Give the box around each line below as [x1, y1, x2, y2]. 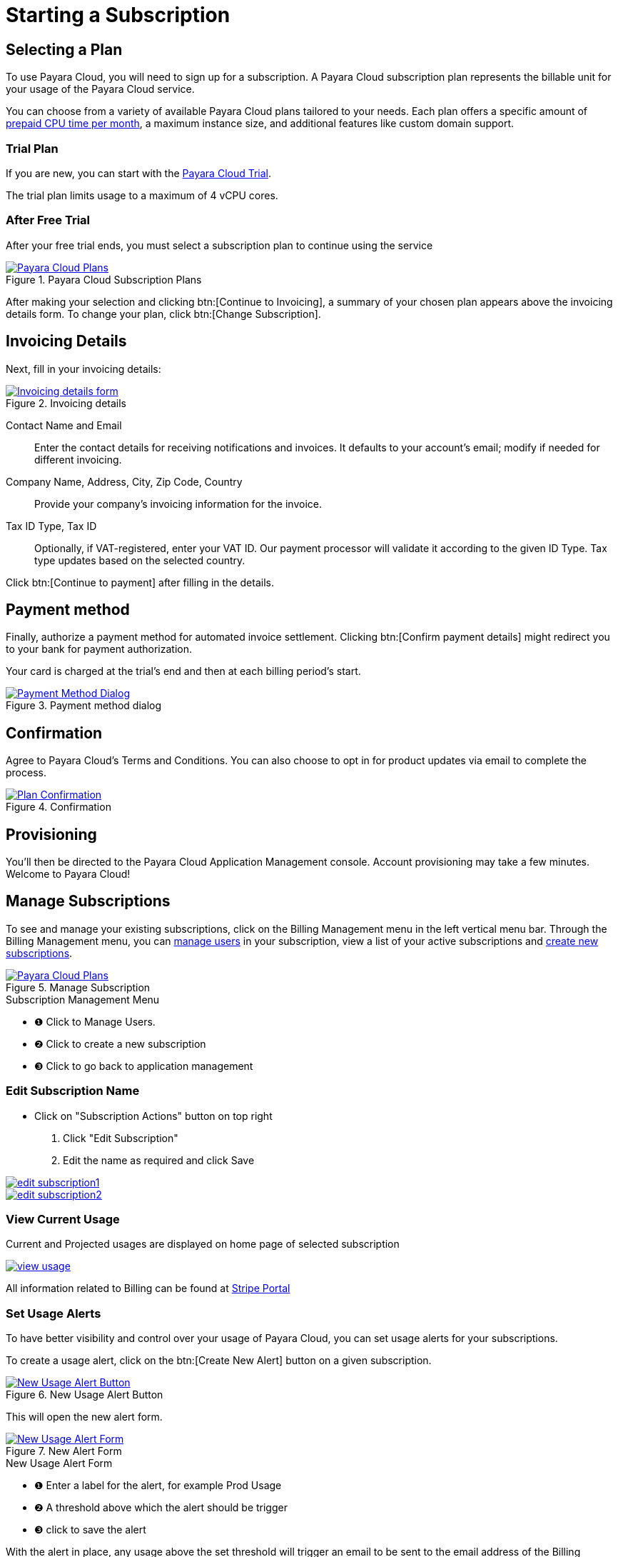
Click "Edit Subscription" [63, 1131, 178, 1144]
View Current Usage [6, 1212, 120, 1227]
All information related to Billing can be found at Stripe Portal [6, 1282, 290, 1295]
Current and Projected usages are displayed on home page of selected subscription [6, 1238, 400, 1251]
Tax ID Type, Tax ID [6, 519, 97, 532]
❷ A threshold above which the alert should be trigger [34, 1501, 288, 1514]
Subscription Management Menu [6, 993, 160, 1006]
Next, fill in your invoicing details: [6, 362, 161, 375]
